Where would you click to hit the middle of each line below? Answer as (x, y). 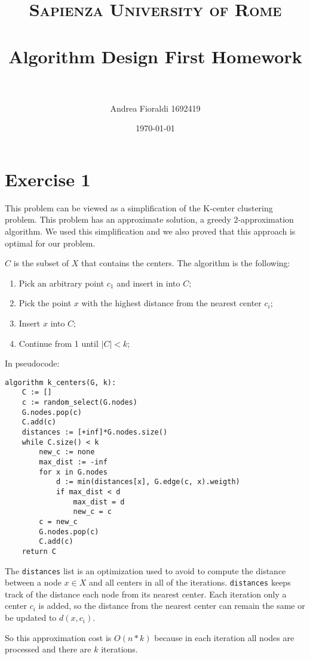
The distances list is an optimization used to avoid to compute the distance (145, 570)
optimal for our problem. (50, 243)
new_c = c (92, 512)
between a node (33, 582)
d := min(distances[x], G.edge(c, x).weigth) (148, 482)
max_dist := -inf (73, 462)
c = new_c (58, 521)
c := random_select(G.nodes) (79, 403)
